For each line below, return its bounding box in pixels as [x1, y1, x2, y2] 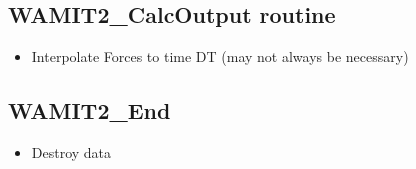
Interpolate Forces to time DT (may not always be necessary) [31, 46, 409, 67]
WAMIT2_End [8, 95, 171, 126]
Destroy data [31, 142, 112, 162]
